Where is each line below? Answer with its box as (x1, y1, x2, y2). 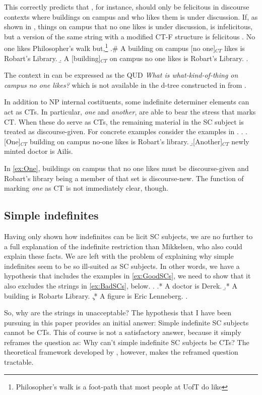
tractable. (4, 357, 34, 367)
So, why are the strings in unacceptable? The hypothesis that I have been (4, 307, 232, 318)
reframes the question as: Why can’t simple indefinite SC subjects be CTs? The (4, 336, 249, 347)
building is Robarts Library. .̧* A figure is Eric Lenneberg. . (4, 290, 188, 301)
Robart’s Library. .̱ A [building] (4, 52, 101, 63)
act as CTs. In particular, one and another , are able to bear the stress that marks (4, 106, 256, 117)
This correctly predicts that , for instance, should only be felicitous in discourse (4, 2, 249, 12)
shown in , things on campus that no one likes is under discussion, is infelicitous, (4, 21, 253, 32)
